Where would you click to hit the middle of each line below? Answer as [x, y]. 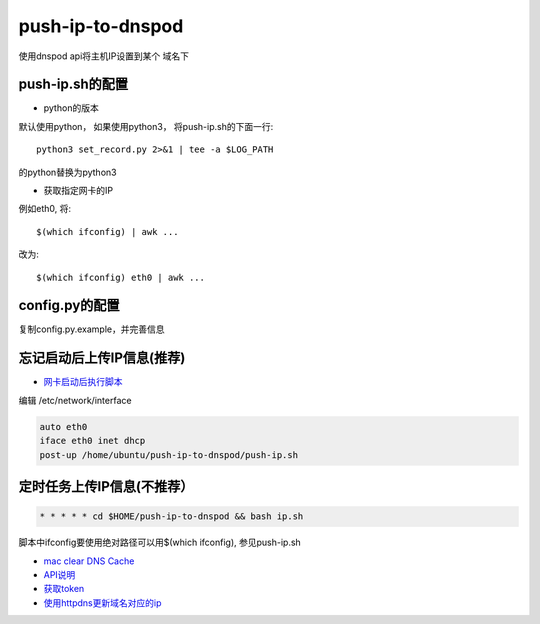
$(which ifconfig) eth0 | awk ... [120, 277]
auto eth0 [63, 426]
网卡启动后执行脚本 [83, 382]
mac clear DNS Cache [89, 561]
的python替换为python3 [67, 172]
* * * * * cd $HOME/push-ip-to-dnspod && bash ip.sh [171, 516]
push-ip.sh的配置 [73, 84]
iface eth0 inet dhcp [92, 441]
